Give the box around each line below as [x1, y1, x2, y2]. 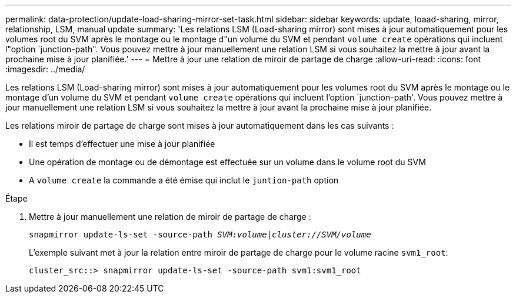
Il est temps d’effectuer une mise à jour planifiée [29, 139, 215, 149]
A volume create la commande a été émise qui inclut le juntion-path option [29, 175, 339, 185]
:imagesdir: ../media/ [5, 64, 85, 74]
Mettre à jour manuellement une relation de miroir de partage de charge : [29, 212, 311, 222]
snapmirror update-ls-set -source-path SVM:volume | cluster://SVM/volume [29, 230, 371, 239]
